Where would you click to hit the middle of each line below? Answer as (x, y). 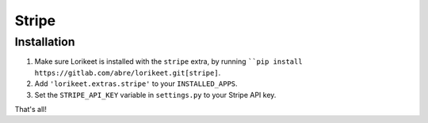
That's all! (31, 109)
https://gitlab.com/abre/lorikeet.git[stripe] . (128, 73)
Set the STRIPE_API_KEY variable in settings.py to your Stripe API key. (155, 95)
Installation (45, 42)
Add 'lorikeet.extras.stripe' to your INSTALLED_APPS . (136, 84)
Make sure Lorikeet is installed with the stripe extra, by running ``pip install (168, 61)
